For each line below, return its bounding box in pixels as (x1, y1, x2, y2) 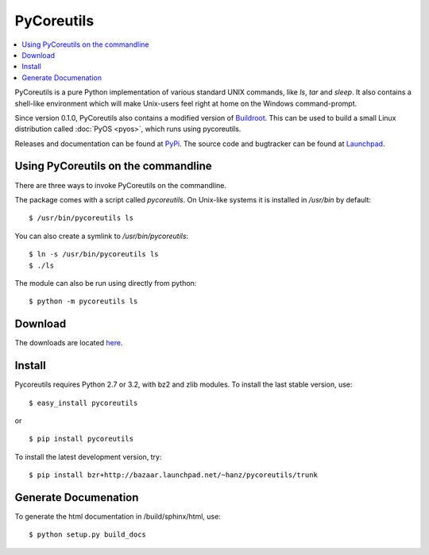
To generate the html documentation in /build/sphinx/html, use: (14, 511, 222, 521)
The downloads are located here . (14, 338, 123, 348)
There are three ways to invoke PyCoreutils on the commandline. (14, 180, 226, 190)
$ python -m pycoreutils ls (29, 297, 138, 306)
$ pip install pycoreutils (29, 434, 134, 444)
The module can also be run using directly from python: (14, 278, 197, 287)
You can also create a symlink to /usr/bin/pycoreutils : (14, 231, 189, 241)
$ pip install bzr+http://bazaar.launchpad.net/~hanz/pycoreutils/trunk (29, 471, 318, 480)
